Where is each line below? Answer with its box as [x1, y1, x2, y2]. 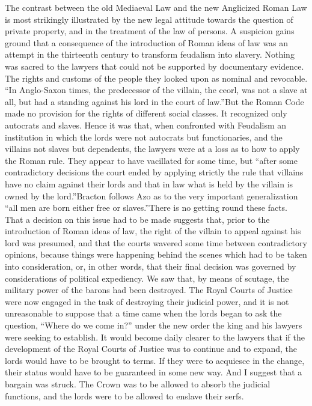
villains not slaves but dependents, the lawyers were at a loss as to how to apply [5, 142, 300, 155]
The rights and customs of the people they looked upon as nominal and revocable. [5, 71, 308, 84]
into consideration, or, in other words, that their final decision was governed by [5, 260, 296, 273]
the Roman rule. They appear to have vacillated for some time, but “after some [5, 154, 298, 166]
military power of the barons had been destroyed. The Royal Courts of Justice [5, 283, 293, 296]
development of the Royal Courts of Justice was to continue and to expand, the [5, 342, 297, 355]
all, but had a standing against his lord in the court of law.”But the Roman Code [5, 95, 304, 108]
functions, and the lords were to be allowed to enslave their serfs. [5, 389, 244, 402]
